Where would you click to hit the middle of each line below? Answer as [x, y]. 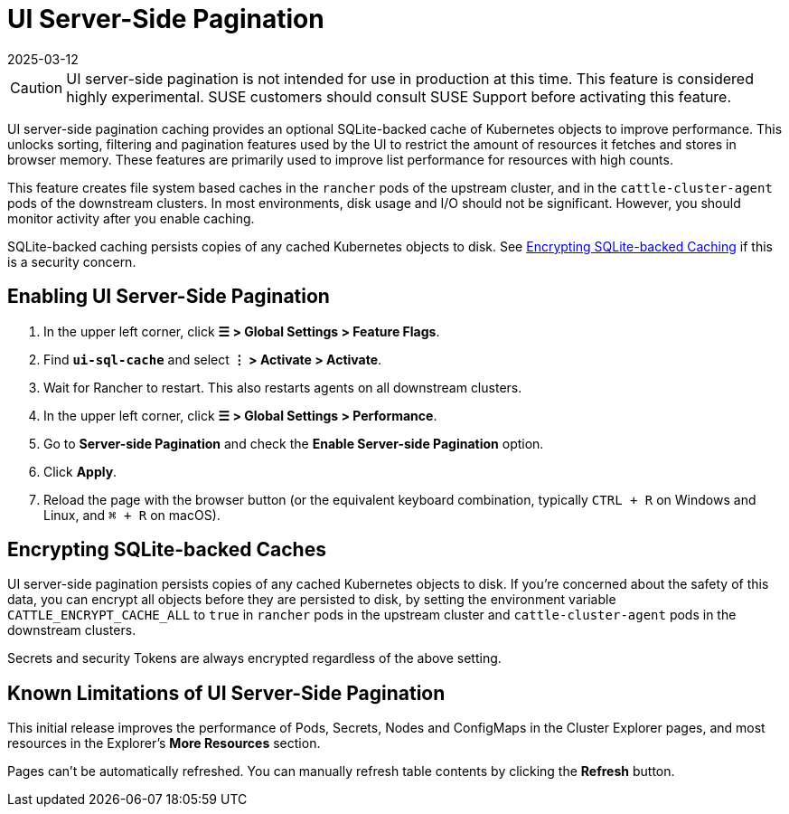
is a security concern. [72, 261]
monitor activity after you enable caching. [131, 218]
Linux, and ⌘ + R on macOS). [132, 515]
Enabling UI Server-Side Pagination [169, 297]
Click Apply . [80, 471]
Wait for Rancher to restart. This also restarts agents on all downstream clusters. [283, 387]
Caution [37, 87]
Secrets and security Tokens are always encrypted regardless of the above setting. [254, 658]
